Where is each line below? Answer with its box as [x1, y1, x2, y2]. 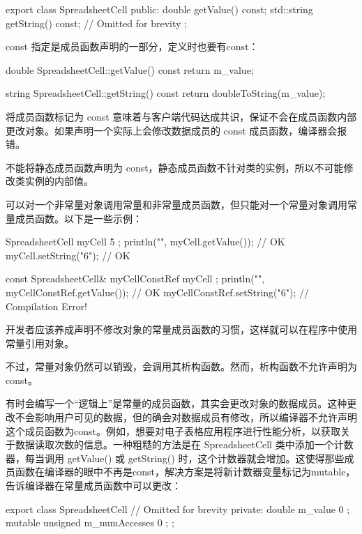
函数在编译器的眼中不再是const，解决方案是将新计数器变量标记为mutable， [15, 464, 356, 479]
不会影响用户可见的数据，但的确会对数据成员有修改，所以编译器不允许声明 [15, 410, 357, 425]
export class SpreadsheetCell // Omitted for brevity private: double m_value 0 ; [6, 501, 350, 516]
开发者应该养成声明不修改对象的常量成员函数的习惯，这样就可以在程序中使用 [6, 322, 357, 337]
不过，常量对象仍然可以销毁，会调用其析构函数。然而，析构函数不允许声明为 [6, 359, 357, 374]
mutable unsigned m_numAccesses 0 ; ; [6, 515, 174, 530]
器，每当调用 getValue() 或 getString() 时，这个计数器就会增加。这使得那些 [6, 450, 345, 465]
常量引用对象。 [6, 335, 74, 350]
